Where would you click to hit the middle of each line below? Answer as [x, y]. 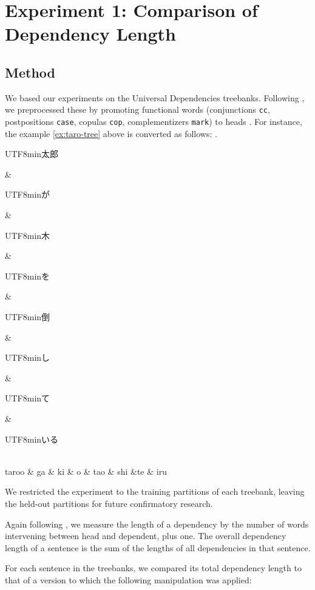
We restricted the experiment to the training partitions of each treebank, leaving [155, 491]
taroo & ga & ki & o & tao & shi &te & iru [86, 471]
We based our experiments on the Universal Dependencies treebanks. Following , [155, 97]
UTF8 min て [28, 398]
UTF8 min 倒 [28, 317]
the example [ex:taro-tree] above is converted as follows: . [111, 133]
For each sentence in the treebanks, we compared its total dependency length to [153, 568]
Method [30, 72]
